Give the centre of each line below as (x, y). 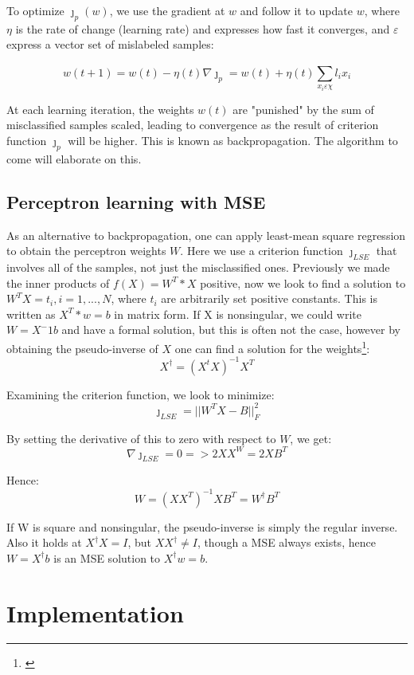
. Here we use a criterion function (262, 251)
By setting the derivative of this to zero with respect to (141, 438)
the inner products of (58, 283)
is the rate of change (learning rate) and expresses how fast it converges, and (203, 28)
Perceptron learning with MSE (136, 201)
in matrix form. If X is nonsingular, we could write (238, 314)
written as (31, 314)
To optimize (35, 10)
